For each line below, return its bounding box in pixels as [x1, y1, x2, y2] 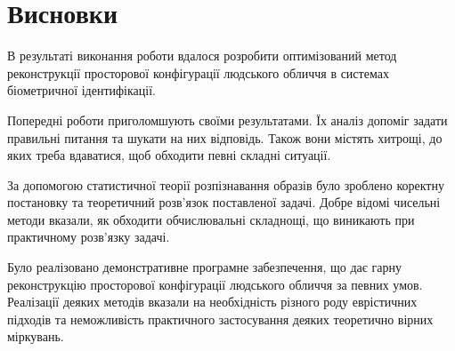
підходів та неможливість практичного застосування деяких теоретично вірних [7, 309, 434, 328]
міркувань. [7, 327, 64, 346]
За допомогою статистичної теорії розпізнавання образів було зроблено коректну [7, 175, 444, 194]
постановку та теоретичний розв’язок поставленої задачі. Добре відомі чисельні [7, 193, 441, 211]
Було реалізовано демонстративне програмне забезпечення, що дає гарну [7, 258, 402, 276]
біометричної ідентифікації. [7, 81, 156, 100]
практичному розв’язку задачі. [7, 227, 170, 246]
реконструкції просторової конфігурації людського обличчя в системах [7, 63, 389, 82]
